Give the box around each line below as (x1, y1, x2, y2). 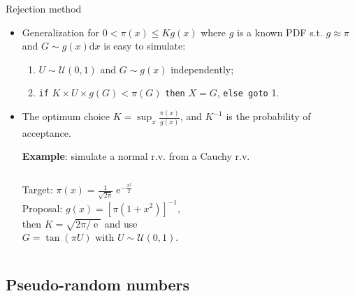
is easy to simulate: (103, 38, 186, 53)
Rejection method (6, 1, 82, 15)
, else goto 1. (217, 85, 280, 100)
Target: (22, 182, 53, 197)
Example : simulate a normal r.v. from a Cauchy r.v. (22, 149, 250, 163)
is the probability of (226, 109, 311, 124)
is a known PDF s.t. (237, 24, 323, 39)
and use (104, 216, 138, 230)
